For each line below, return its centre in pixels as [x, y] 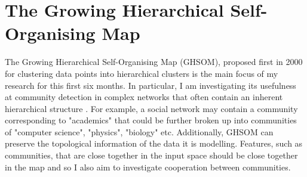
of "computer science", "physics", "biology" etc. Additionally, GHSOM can [139, 131]
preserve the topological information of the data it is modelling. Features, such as [154, 143]
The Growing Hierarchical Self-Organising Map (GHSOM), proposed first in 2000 [154, 62]
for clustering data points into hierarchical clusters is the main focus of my [142, 73]
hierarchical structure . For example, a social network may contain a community [151, 108]
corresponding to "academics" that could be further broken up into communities [151, 120]
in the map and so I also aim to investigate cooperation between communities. [148, 167]
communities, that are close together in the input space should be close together [151, 155]
